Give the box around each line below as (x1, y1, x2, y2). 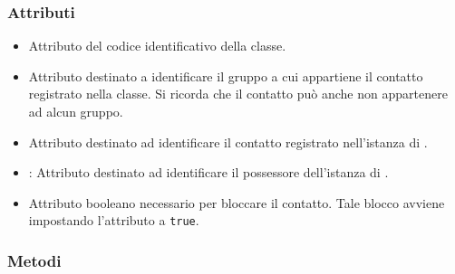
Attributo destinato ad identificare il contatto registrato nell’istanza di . (28, 132, 428, 151)
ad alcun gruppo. (28, 102, 123, 120)
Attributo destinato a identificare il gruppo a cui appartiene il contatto (28, 66, 423, 85)
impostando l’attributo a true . (28, 211, 199, 230)
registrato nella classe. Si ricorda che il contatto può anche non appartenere (28, 84, 448, 103)
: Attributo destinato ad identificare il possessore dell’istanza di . (28, 163, 389, 182)
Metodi (7, 249, 62, 271)
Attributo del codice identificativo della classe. (28, 36, 286, 55)
